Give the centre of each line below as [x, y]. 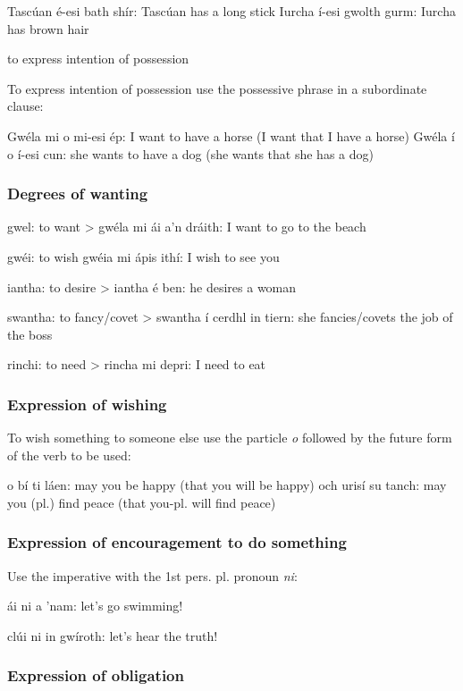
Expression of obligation [96, 675]
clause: [25, 106]
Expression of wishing [87, 404]
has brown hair [48, 28]
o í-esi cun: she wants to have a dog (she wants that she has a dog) [190, 153]
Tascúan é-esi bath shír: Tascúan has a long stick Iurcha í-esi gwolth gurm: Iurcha [231, 11]
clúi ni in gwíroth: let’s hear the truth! [113, 635]
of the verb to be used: [69, 455]
